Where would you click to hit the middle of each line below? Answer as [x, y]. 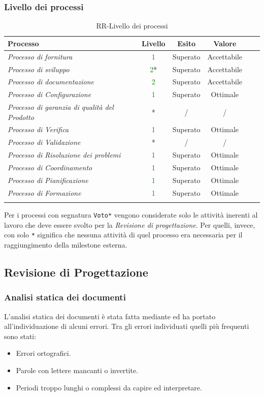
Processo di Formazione [44, 192]
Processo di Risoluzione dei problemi [64, 155]
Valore [225, 43]
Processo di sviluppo [39, 69]
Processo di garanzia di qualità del [61, 107]
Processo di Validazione [44, 142]
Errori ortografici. [43, 353]
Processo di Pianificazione [48, 180]
